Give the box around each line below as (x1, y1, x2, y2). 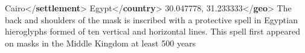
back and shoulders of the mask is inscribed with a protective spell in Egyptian (5, 13, 298, 26)
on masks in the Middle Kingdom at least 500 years (5, 36, 196, 49)
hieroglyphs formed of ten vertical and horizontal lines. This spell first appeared (5, 25, 301, 38)
